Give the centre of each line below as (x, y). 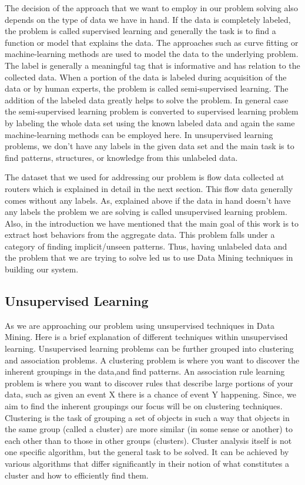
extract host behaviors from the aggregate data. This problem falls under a (140, 235)
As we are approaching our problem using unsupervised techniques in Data (140, 325)
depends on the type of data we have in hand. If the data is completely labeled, (148, 19)
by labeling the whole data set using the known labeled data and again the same (150, 122)
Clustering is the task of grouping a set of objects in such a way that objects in (147, 417)
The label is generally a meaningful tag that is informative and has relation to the (152, 65)
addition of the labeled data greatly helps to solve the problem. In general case (147, 100)
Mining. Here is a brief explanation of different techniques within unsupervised (146, 337)
